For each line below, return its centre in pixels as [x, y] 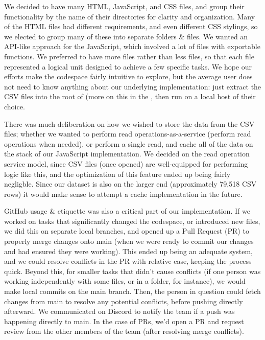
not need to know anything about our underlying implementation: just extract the [133, 86]
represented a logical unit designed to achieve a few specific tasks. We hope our [128, 66]
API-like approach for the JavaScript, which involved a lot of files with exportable [132, 46]
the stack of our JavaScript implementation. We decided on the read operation [127, 154]
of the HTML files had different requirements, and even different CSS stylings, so [131, 26]
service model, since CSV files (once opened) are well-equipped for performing [126, 163]
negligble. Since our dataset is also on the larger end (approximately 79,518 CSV [130, 184]
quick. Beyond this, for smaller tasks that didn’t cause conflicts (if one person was [132, 271]
